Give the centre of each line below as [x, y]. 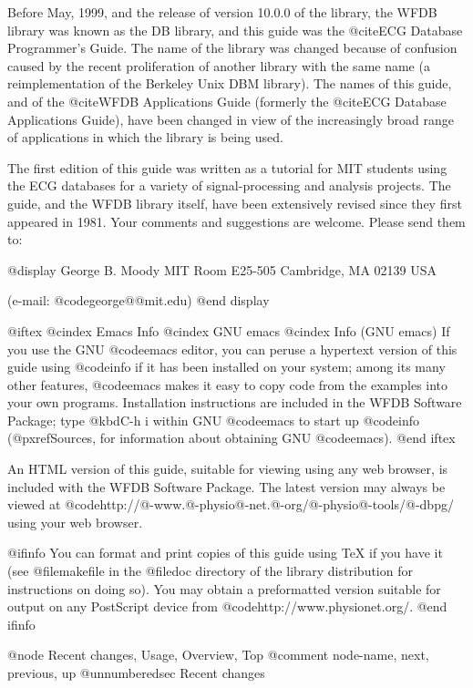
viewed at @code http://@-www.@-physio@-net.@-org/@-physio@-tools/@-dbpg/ [231, 504]
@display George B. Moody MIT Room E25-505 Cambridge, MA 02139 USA [222, 269]
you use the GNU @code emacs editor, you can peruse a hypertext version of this [232, 349]
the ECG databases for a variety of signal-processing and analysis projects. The [229, 185]
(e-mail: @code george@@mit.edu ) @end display [139, 300]
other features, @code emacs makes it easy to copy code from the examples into [228, 384]
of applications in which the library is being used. [145, 137]
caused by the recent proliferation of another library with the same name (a [219, 65]
